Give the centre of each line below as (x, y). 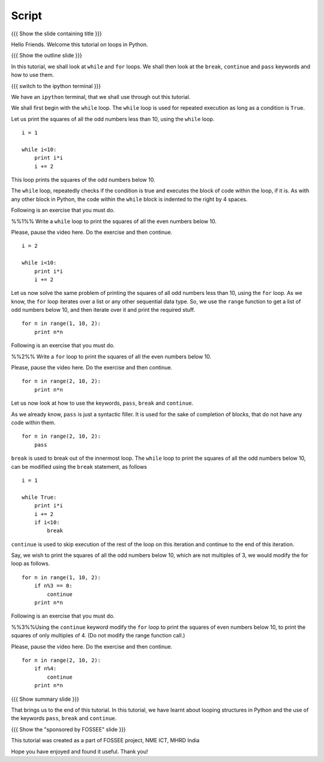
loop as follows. (31, 564)
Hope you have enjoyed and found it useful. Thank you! (79, 751)
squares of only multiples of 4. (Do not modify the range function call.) (98, 635)
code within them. (33, 422)
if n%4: (45, 669)
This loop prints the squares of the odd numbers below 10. (83, 180)
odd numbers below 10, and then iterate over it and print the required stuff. (103, 310)
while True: (39, 497)
